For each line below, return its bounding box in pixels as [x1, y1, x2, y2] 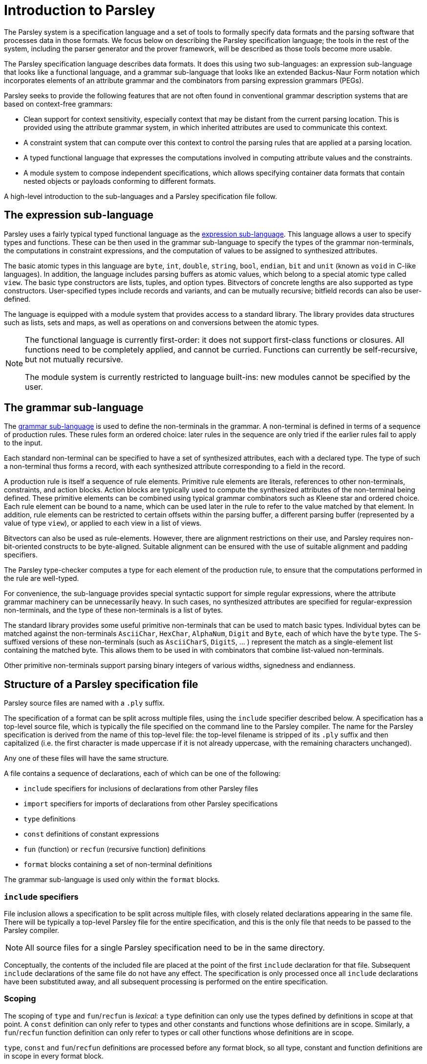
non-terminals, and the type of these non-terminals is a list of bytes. [4, 606, 223, 615]
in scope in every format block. [4, 1051, 104, 1060]
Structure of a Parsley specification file [4, 678, 198, 690]
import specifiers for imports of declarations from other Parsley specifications [23, 799, 278, 808]
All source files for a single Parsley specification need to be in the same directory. [25, 943, 325, 953]
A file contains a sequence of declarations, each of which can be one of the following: [4, 769, 281, 778]
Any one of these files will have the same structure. [4, 754, 169, 763]
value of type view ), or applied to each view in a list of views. [4, 519, 202, 528]
